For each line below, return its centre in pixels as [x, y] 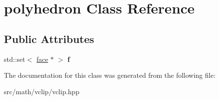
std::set [15, 59]
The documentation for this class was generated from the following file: [110, 75]
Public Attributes [49, 38]
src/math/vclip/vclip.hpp [42, 91]
